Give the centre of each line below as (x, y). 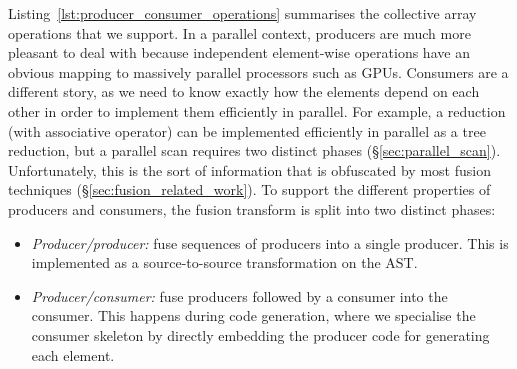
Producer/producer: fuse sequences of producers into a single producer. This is (270, 242)
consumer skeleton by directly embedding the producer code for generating (260, 334)
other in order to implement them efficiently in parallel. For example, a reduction (257, 110)
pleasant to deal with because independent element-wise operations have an (239, 52)
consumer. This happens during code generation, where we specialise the (253, 315)
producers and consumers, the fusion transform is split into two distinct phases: (252, 208)
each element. (73, 354)
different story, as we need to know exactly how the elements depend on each (244, 91)
